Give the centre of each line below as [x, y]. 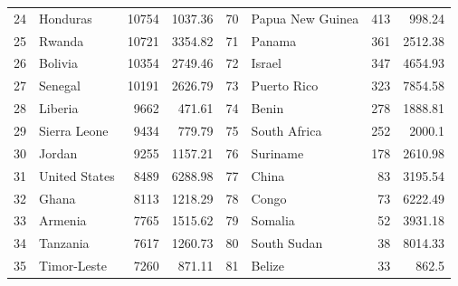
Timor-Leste [73, 266]
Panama [274, 40]
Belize [267, 266]
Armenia [63, 220]
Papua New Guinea [305, 18]
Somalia [273, 220]
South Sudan [287, 243]
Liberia [59, 108]
